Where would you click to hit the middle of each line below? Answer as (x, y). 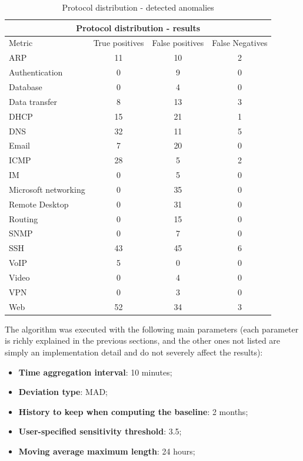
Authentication (36, 72)
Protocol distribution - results (138, 27)
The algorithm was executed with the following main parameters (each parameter (152, 329)
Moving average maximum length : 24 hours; (107, 451)
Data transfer (33, 101)
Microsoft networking (47, 189)
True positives (119, 43)
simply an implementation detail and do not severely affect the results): (134, 352)
